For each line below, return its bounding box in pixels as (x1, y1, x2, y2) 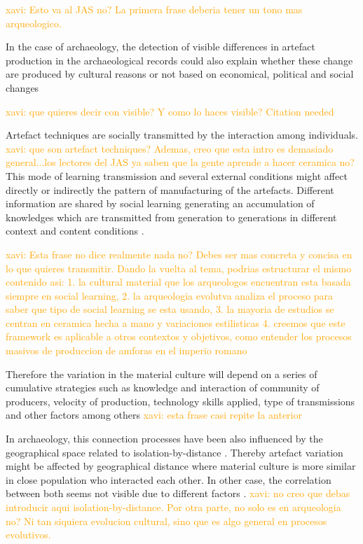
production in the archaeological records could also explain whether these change (6, 53, 353, 67)
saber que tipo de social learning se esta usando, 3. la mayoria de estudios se (6, 302, 334, 316)
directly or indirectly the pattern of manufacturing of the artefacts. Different (6, 182, 334, 197)
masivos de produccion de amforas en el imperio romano (6, 343, 247, 358)
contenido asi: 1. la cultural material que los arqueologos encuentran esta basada (6, 274, 351, 289)
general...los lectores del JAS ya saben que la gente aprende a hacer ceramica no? (6, 155, 355, 169)
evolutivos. (6, 527, 51, 542)
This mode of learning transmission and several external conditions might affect (6, 168, 348, 183)
